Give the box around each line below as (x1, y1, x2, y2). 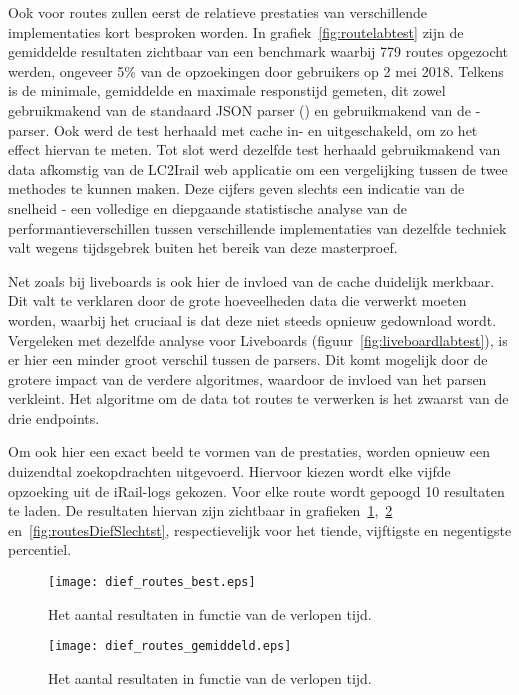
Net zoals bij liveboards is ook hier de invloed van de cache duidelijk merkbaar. (8, 270, 495, 291)
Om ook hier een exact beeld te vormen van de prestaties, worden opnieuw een (8, 441, 491, 462)
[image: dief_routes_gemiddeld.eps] (48, 639, 292, 654)
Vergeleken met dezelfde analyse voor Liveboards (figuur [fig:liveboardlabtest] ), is (8, 329, 508, 350)
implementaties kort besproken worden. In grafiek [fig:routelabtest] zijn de (8, 21, 464, 42)
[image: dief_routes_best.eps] (48, 575, 256, 590)
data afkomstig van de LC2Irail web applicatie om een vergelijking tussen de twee (8, 158, 508, 179)
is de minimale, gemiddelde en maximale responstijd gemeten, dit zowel (8, 80, 446, 101)
